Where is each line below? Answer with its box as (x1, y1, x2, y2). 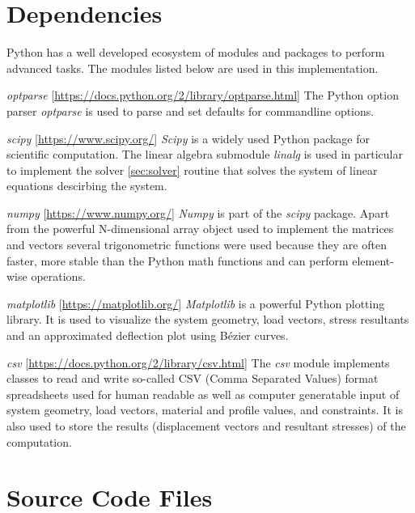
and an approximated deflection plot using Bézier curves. (6, 327, 289, 344)
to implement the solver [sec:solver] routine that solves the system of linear (6, 161, 378, 178)
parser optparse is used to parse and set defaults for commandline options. (6, 102, 375, 119)
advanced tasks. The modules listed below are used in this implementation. (6, 59, 379, 76)
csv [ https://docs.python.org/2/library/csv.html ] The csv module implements (6, 354, 390, 371)
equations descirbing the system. (6, 177, 167, 194)
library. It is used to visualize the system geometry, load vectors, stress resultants (6, 311, 409, 328)
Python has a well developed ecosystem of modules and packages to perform (6, 44, 385, 61)
